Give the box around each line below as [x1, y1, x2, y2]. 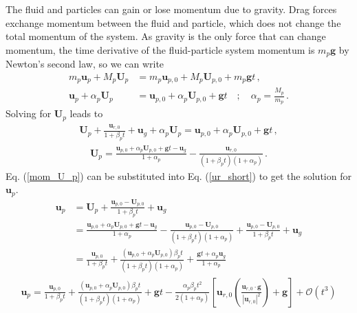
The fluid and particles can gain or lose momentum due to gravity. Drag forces [6, 2, 337, 16]
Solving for [6, 106, 52, 121]
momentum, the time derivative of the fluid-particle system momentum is [6, 42, 315, 57]
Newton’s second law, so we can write [6, 57, 164, 71]
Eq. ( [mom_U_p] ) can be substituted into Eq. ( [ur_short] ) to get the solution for [6, 168, 351, 183]
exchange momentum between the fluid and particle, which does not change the [6, 15, 341, 30]
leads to [69, 106, 103, 121]
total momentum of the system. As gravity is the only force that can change [6, 29, 326, 43]
